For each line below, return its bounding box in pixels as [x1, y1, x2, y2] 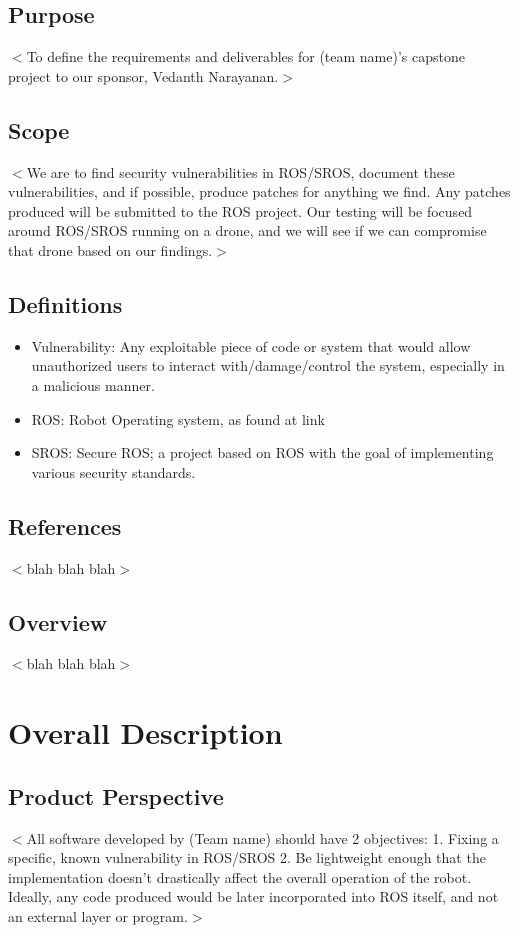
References [8, 510, 122, 541]
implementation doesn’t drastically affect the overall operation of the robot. [8, 866, 472, 887]
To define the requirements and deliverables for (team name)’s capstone [26, 46, 465, 67]
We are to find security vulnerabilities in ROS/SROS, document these [26, 161, 455, 182]
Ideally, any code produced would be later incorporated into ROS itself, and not [8, 886, 499, 907]
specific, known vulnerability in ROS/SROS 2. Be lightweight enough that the [8, 847, 486, 868]
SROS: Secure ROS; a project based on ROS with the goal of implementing [31, 442, 494, 463]
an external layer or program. [8, 905, 188, 926]
